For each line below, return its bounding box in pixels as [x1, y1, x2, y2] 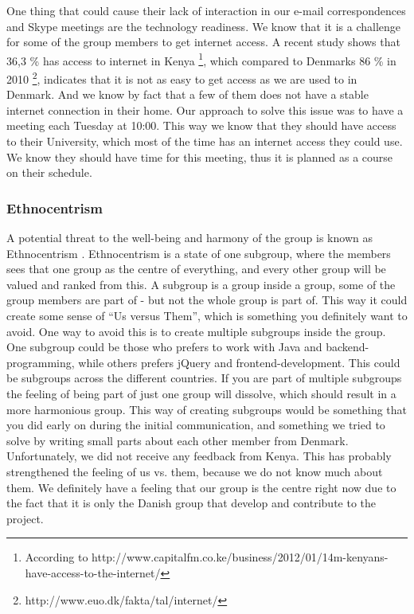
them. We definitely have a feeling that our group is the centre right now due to [6, 479, 396, 495]
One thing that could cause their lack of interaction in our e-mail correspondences [6, 2, 406, 18]
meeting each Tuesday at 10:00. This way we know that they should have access [6, 117, 396, 134]
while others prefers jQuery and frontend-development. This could [78, 354, 400, 370]
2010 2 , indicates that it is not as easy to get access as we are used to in [6, 68, 357, 87]
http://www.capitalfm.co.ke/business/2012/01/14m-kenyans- [92, 549, 389, 565]
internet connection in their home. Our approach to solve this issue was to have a [6, 101, 404, 118]
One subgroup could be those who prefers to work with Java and [6, 338, 322, 355]
